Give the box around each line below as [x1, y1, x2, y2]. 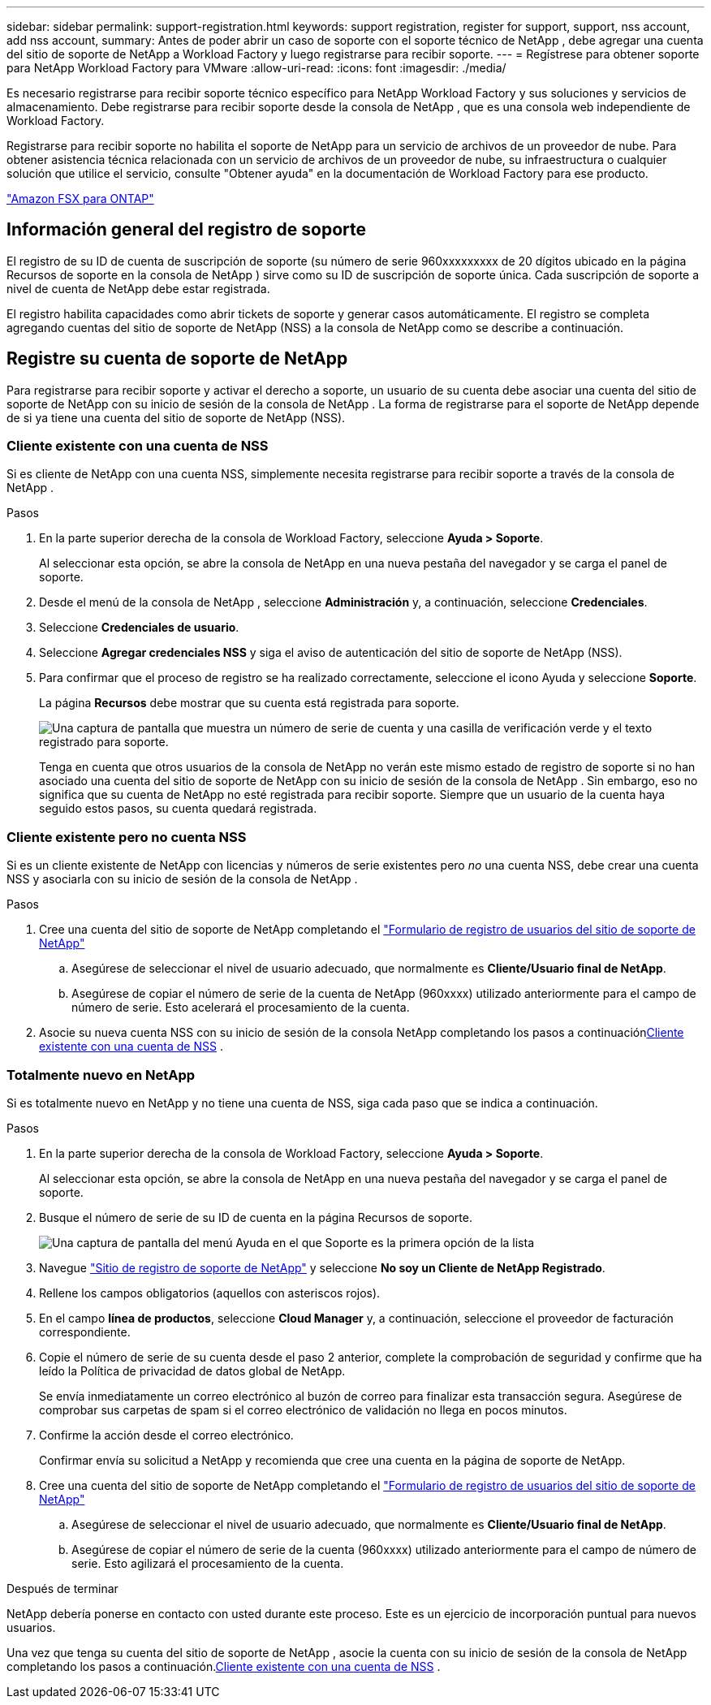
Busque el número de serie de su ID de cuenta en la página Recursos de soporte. [39, 1210, 472, 1224]
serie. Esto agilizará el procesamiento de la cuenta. [71, 1556, 344, 1570]
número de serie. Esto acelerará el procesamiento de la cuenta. [71, 1000, 410, 1015]
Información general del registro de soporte [6, 219, 366, 240]
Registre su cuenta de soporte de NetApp [6, 348, 348, 369]
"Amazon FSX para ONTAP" [6, 192, 154, 205]
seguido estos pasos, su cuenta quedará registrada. [39, 801, 317, 816]
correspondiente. [39, 1324, 131, 1339]
